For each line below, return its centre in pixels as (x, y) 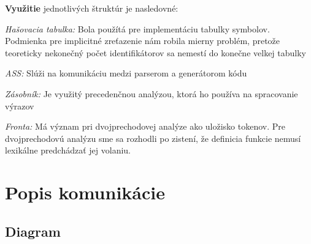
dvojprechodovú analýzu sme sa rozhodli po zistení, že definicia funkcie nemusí (153, 138)
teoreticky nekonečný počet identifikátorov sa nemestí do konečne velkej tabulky (155, 52)
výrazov (20, 105)
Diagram (33, 231)
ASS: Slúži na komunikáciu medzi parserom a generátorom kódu (126, 73)
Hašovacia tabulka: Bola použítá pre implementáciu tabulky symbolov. (137, 28)
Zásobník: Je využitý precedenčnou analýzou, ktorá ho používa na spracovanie (152, 93)
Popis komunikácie (85, 192)
